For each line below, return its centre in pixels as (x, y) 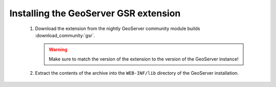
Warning (58, 50)
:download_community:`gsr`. (65, 35)
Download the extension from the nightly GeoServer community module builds (118, 28)
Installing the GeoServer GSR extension (95, 13)
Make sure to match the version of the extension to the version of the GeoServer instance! (144, 59)
